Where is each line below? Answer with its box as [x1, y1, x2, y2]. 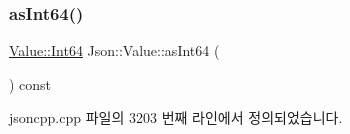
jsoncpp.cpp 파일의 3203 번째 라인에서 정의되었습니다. [9, 107, 343, 128]
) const [9, 73, 52, 94]
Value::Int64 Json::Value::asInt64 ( [9, 40, 220, 61]
